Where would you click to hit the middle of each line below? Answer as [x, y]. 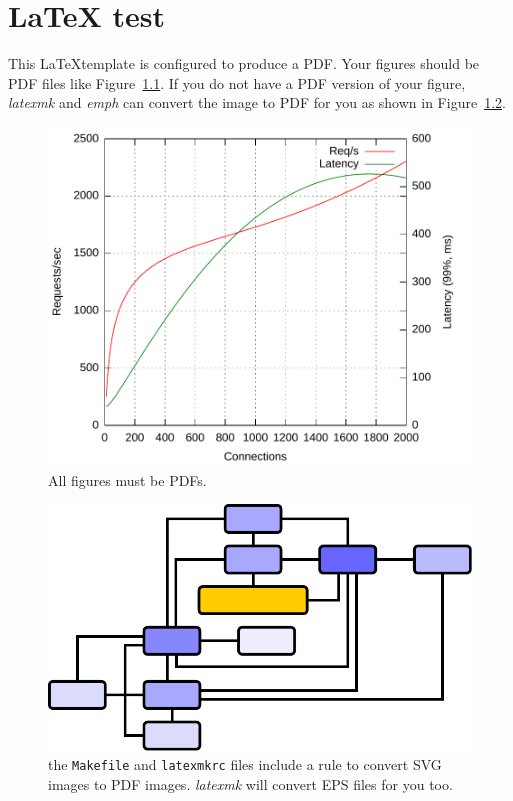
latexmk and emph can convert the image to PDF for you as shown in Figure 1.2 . [257, 102]
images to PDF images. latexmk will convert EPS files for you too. [250, 783]
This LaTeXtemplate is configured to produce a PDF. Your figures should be [244, 63]
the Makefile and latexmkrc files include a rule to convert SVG [245, 764]
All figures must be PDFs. [127, 479]
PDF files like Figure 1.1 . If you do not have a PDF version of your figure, [237, 82]
